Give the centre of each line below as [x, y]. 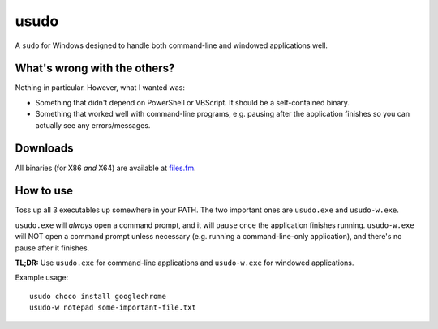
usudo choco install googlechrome [98, 296]
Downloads [44, 149]
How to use [44, 191]
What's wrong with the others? [95, 68]
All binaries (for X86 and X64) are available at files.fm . [105, 168]
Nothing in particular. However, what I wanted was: [100, 88]
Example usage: [42, 278]
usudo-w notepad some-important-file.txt [113, 308]
